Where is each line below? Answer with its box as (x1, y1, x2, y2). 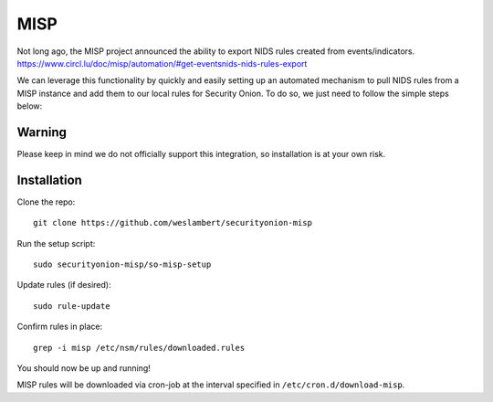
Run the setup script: (16, 238, 96, 249)
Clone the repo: (16, 196, 76, 207)
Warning (16, 124, 68, 140)
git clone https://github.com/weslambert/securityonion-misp (33, 217, 312, 228)
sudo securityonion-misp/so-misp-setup (33, 259, 212, 270)
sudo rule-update (33, 301, 110, 311)
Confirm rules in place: (16, 321, 103, 333)
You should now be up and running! (16, 363, 151, 374)
